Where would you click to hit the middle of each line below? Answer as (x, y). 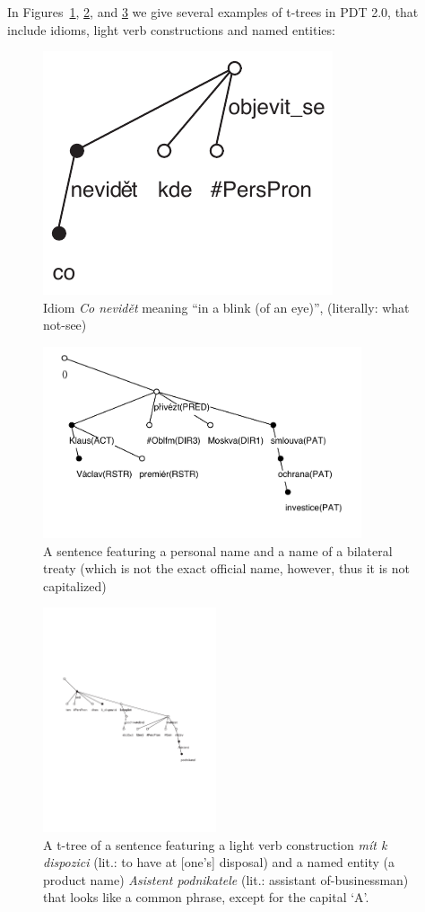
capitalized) (75, 585)
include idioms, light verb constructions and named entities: (171, 29)
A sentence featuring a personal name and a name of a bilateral (218, 550)
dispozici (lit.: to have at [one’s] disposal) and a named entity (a (219, 862)
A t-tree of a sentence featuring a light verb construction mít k (215, 844)
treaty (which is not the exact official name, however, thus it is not (226, 568)
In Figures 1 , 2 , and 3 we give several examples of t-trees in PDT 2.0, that (213, 12)
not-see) (65, 325)
